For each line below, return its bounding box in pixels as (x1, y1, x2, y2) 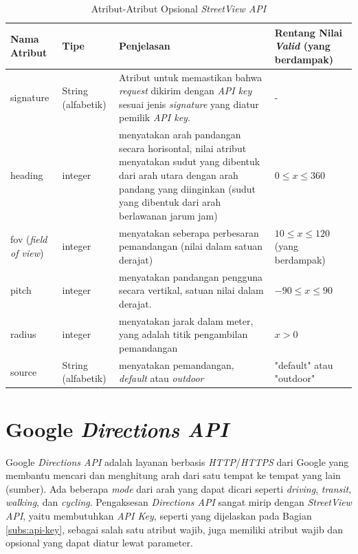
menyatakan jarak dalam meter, (119, 313, 254, 328)
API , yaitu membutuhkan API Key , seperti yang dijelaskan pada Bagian (5, 508, 312, 522)
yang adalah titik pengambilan (119, 327, 248, 341)
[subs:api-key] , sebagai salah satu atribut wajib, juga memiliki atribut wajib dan (5, 522, 343, 536)
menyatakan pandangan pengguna (119, 269, 262, 284)
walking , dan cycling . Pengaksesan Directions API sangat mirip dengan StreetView (5, 495, 352, 509)
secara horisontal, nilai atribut (119, 140, 247, 155)
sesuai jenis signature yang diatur (119, 96, 259, 111)
